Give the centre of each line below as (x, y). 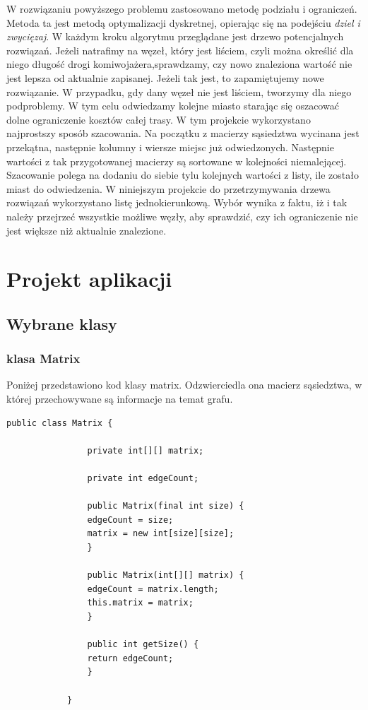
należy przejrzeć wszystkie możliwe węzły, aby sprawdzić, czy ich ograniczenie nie (182, 216)
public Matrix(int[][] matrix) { (166, 575)
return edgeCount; (130, 658)
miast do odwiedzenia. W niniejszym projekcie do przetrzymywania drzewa (168, 188)
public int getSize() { (143, 645)
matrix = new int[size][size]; (161, 534)
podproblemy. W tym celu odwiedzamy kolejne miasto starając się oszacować (173, 106)
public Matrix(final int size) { (166, 506)
